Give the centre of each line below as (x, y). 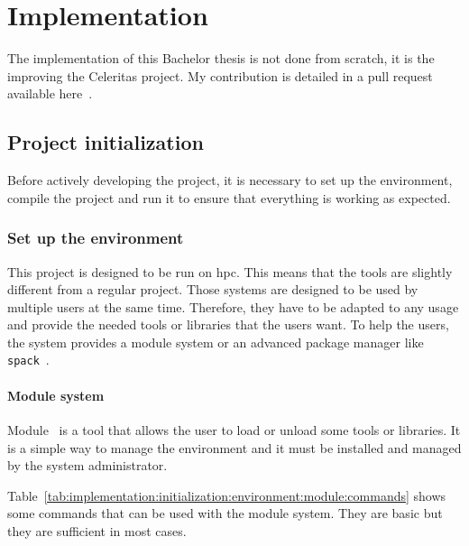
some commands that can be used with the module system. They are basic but (225, 513)
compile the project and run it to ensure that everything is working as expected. (229, 197)
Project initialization (106, 142)
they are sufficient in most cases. (97, 530)
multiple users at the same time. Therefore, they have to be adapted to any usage (233, 306)
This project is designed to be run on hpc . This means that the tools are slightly (230, 271)
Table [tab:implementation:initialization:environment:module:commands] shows (227, 495)
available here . (50, 93)
